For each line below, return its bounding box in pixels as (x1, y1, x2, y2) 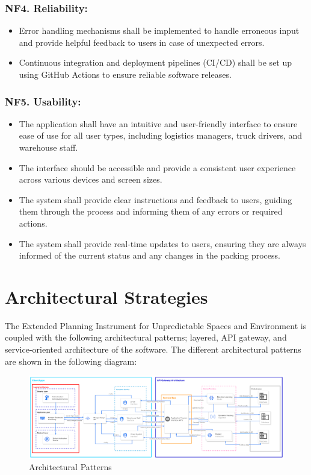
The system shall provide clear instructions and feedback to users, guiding (19, 193, 292, 206)
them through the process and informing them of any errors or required (19, 205, 283, 218)
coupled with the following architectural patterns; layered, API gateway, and (5, 331, 287, 344)
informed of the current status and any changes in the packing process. (19, 249, 280, 262)
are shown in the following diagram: (5, 354, 137, 367)
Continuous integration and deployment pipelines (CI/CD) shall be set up (19, 56, 292, 69)
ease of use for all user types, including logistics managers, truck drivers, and (19, 129, 303, 142)
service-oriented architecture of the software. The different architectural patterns (5, 343, 301, 356)
